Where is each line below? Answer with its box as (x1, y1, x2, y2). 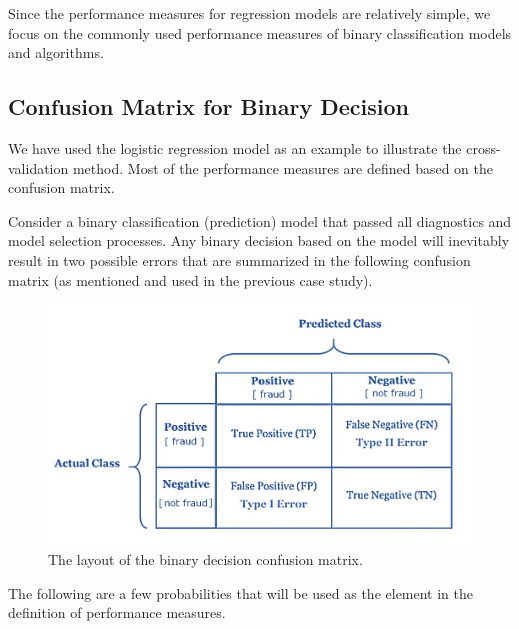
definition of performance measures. (8, 602, 226, 623)
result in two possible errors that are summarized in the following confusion (8, 249, 471, 270)
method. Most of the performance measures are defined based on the (72, 157, 494, 178)
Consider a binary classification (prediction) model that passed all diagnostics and (8, 210, 512, 231)
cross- (466, 137, 501, 158)
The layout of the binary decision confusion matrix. (48, 549, 363, 570)
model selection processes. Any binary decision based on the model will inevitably (8, 230, 510, 251)
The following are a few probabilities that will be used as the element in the (8, 582, 474, 603)
